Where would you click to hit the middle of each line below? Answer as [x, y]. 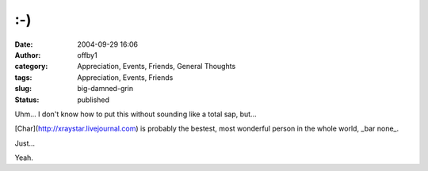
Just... [25, 143]
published [94, 100]
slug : [23, 89]
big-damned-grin [105, 89]
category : [31, 66]
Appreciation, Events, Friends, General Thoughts [157, 66]
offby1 [88, 55]
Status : [27, 100]
